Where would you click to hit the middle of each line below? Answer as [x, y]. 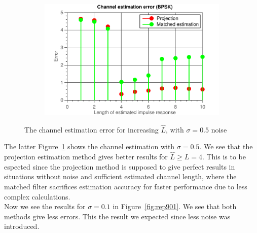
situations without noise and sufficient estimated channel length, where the [120, 176]
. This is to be [224, 157]
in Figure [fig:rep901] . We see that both [175, 206]
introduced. [22, 226]
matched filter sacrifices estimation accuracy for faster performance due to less [126, 186]
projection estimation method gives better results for [86, 157]
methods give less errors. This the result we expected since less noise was [117, 216]
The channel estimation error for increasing [91, 129]
